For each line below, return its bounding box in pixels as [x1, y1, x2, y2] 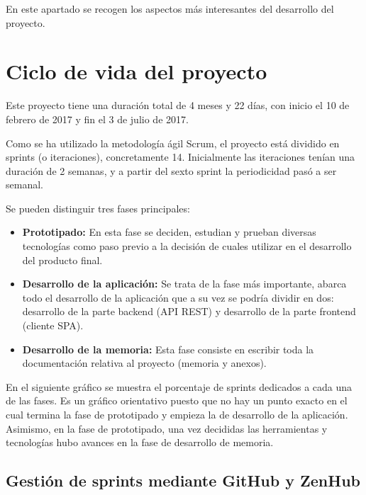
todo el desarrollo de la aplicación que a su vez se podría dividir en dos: [22, 290, 334, 305]
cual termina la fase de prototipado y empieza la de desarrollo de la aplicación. [6, 407, 348, 421]
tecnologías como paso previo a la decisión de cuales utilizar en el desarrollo [22, 239, 352, 254]
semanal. [6, 177, 43, 192]
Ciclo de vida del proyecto [6, 57, 267, 86]
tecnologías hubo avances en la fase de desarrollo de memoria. [6, 435, 274, 450]
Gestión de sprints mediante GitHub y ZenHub [6, 470, 360, 491]
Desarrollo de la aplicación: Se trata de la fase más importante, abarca [22, 276, 347, 291]
